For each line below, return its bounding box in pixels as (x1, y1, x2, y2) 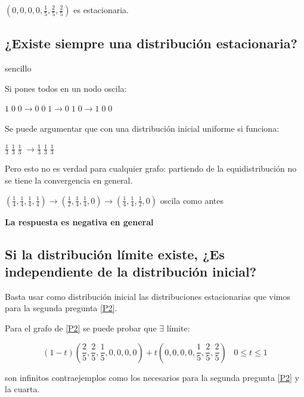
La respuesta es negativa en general (5, 215, 154, 228)
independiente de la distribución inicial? (5, 262, 257, 280)
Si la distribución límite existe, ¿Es (5, 244, 225, 263)
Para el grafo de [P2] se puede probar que (5, 321, 157, 334)
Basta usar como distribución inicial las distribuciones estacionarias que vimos (5, 290, 290, 302)
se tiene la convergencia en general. (5, 174, 133, 186)
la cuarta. (5, 383, 40, 395)
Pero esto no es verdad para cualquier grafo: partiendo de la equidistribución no (5, 162, 297, 175)
